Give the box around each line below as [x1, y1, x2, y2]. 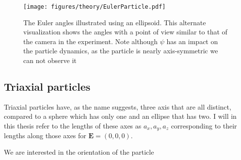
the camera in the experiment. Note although [23, 36, 158, 46]
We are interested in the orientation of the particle [4, 147, 154, 157]
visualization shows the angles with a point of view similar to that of [23, 27, 227, 37]
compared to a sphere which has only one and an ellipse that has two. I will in [4, 111, 237, 121]
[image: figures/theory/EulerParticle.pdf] [23, 3, 166, 10]
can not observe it [23, 55, 77, 65]
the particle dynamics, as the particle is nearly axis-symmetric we [23, 46, 218, 56]
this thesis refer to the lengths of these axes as [4, 121, 142, 131]
